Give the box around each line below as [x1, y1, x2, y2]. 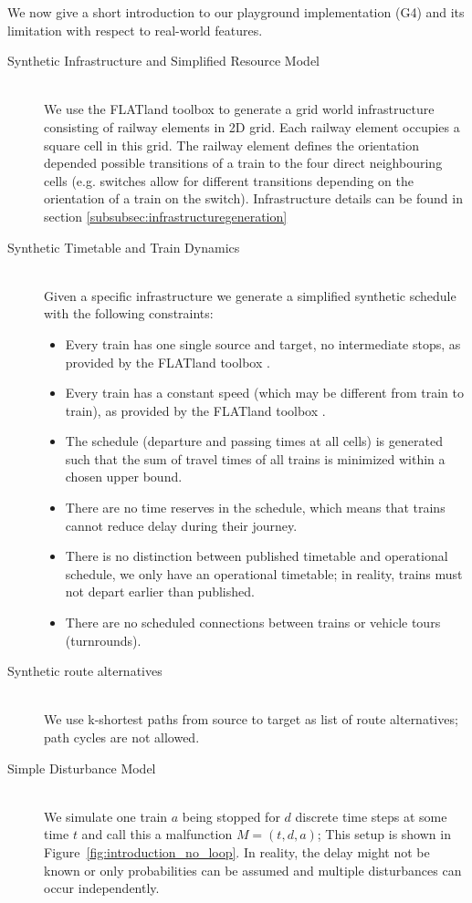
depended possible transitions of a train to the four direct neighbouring [44, 153, 443, 172]
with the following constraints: [44, 304, 214, 323]
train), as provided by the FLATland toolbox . [65, 400, 326, 420]
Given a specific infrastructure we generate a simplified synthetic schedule [44, 285, 456, 305]
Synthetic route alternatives [7, 661, 163, 680]
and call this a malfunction [81, 825, 233, 844]
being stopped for [182, 806, 280, 825]
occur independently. [44, 878, 160, 898]
